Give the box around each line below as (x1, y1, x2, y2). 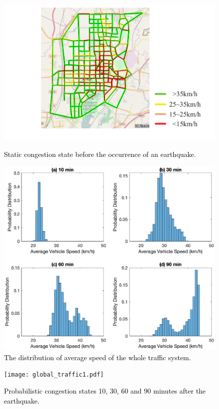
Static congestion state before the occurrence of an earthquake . (4, 149, 196, 159)
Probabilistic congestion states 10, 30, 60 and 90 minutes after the (4, 385, 206, 396)
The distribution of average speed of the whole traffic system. (4, 352, 191, 362)
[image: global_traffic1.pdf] (4, 371, 104, 379)
